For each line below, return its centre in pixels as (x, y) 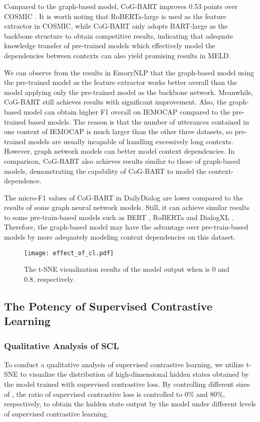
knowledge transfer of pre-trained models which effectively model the (110, 45)
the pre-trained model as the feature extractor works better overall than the (121, 82)
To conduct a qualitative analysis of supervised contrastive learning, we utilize (124, 364)
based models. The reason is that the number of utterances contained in (139, 121)
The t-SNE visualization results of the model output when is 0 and (127, 269)
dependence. (23, 181)
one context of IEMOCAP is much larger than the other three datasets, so (118, 131)
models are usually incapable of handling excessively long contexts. (131, 141)
